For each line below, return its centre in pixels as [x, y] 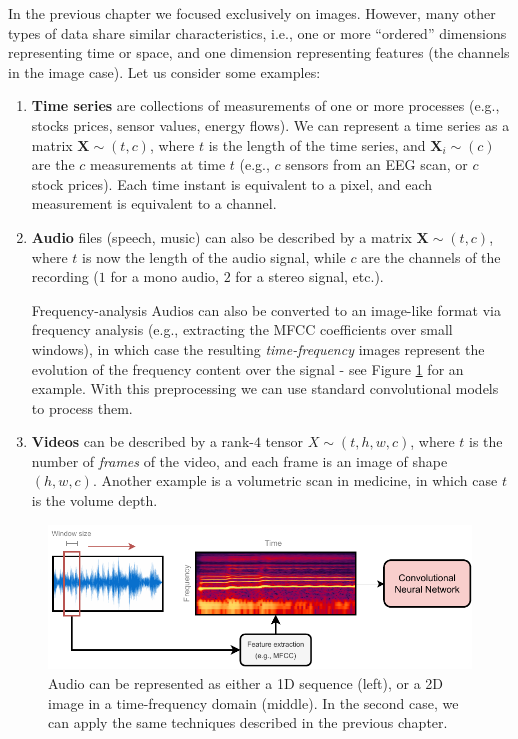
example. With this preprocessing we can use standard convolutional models [265, 388]
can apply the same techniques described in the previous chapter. [248, 722]
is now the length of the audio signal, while [214, 256]
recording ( [65, 276]
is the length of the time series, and [317, 144]
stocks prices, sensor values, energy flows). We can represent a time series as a [270, 124]
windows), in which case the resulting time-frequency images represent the [258, 348]
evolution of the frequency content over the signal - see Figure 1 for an [247, 368]
